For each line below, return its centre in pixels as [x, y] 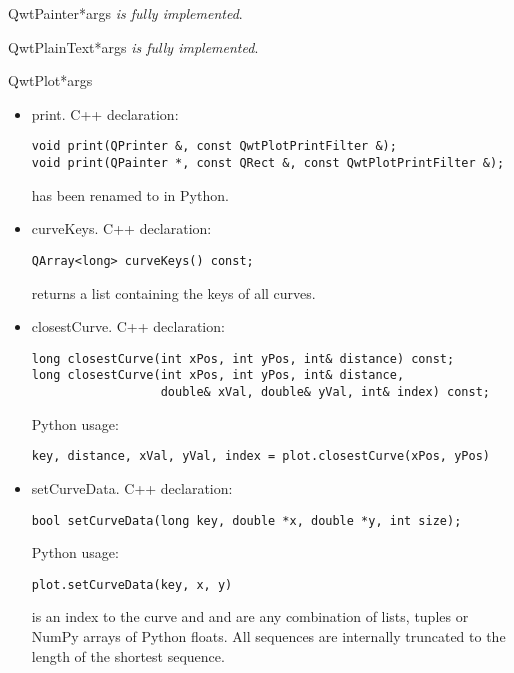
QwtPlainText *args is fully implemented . [133, 46]
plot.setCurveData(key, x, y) [132, 584]
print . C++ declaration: [105, 113]
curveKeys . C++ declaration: [121, 228]
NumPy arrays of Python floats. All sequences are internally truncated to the [268, 636]
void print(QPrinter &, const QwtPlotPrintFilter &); [214, 146]
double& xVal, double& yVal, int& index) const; [325, 392]
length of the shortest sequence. [128, 655]
